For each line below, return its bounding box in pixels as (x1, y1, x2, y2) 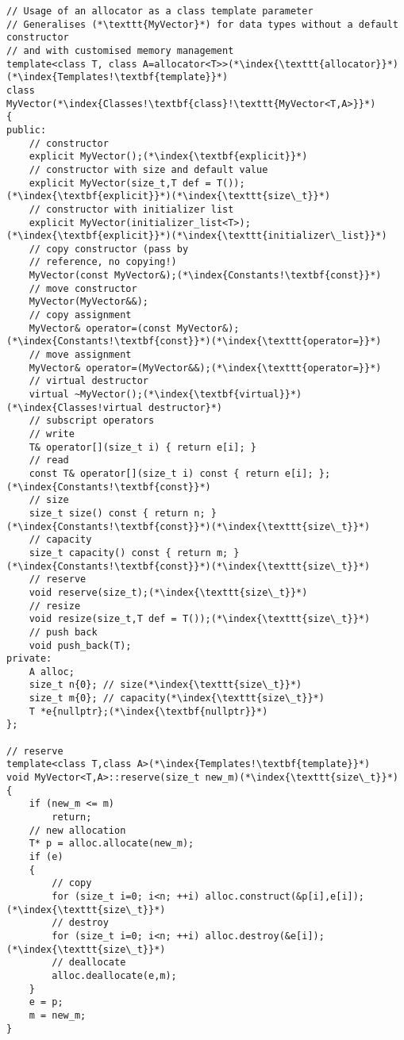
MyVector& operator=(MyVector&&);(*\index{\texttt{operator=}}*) (29, 362, 382, 374)
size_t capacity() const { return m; (29, 547, 229, 558)
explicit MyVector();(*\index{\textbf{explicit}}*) (29, 151, 308, 163)
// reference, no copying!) (29, 256, 177, 268)
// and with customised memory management (6, 44, 234, 56)
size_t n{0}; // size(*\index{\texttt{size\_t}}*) (29, 679, 302, 691)
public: (6, 124, 47, 136)
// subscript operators (29, 415, 155, 427)
